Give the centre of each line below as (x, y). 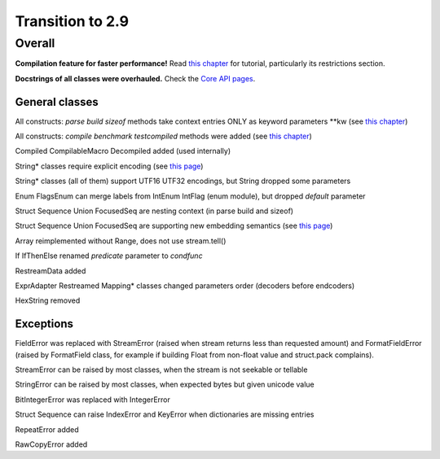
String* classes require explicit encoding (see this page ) (109, 166)
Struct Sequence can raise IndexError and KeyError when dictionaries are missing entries (165, 414)
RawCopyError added (51, 444)
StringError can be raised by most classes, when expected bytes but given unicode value (165, 385)
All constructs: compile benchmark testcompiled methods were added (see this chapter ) (164, 136)
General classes (57, 102)
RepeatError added (47, 429)
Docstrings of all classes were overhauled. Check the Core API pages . (135, 78)
